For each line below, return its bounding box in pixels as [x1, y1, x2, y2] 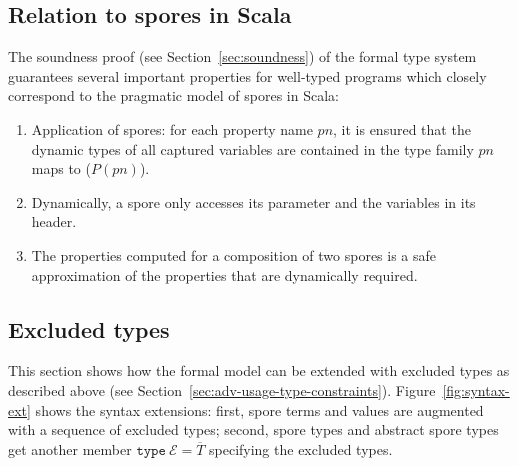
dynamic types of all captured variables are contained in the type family [31, 138, 474, 159]
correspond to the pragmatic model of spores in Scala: [8, 85, 339, 106]
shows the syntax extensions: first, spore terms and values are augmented [35, 399, 484, 420]
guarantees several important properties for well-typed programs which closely [8, 65, 487, 86]
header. [31, 211, 77, 232]
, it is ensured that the [333, 118, 471, 139]
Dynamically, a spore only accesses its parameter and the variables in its [31, 191, 476, 212]
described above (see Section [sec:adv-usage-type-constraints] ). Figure [8, 379, 436, 400]
